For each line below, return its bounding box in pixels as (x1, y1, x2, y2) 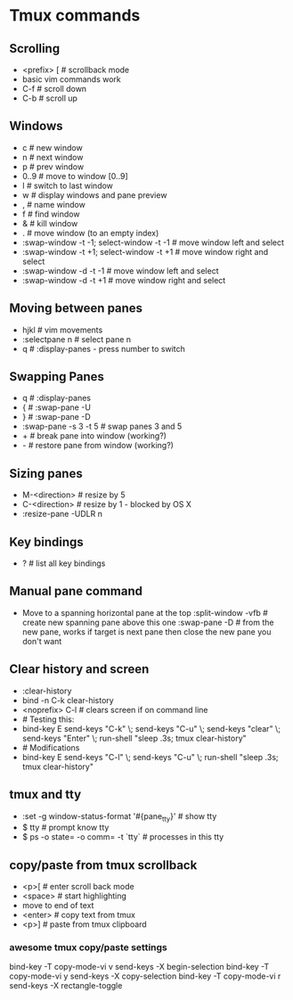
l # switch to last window (21, 180, 114, 191)
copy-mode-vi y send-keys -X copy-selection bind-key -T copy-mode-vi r (9, 971, 281, 981)
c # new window (21, 142, 83, 152)
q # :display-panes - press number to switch (21, 343, 185, 354)
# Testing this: (21, 714, 75, 725)
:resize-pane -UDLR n (21, 509, 102, 520)
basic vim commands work (21, 74, 122, 85)
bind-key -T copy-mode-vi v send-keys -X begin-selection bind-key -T (9, 962, 270, 972)
